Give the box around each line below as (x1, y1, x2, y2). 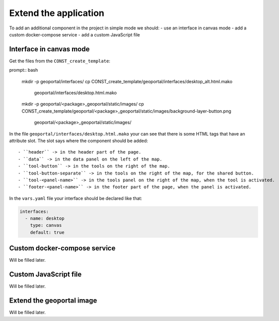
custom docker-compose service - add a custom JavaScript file (9, 31, 140, 37)
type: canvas (30, 222, 62, 228)
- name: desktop (25, 216, 65, 221)
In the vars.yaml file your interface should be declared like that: (9, 195, 143, 201)
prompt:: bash (9, 67, 38, 73)
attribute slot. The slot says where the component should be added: (9, 138, 148, 144)
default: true (30, 229, 65, 235)
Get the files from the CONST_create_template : (9, 58, 110, 64)
